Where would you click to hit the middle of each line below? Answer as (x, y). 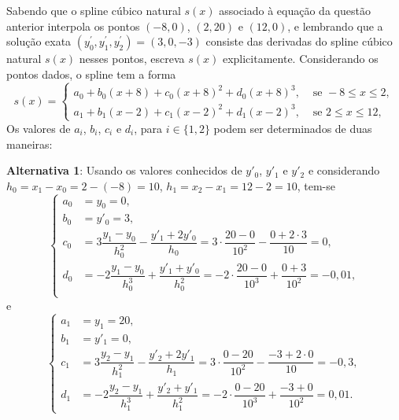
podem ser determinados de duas (293, 128)
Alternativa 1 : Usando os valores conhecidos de (124, 170)
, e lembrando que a (335, 26)
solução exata (39, 41)
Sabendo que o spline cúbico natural (94, 10)
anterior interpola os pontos (73, 26)
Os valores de (39, 128)
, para (148, 128)
